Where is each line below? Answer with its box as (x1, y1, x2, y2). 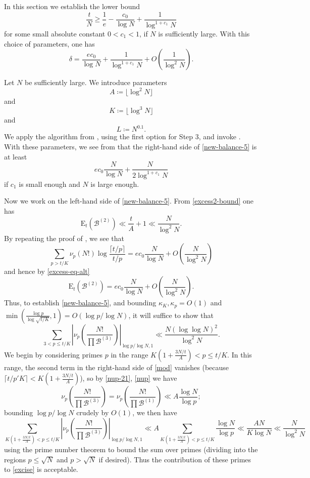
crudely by (76, 407, 109, 418)
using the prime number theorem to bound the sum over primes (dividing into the (4, 444, 258, 455)
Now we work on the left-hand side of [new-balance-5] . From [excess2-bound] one (4, 195, 254, 206)
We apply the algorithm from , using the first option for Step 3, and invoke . (4, 131, 241, 142)
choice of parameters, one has (4, 38, 95, 49)
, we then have (132, 407, 177, 418)
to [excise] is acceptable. (4, 464, 78, 474)
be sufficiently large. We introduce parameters (24, 77, 167, 88)
